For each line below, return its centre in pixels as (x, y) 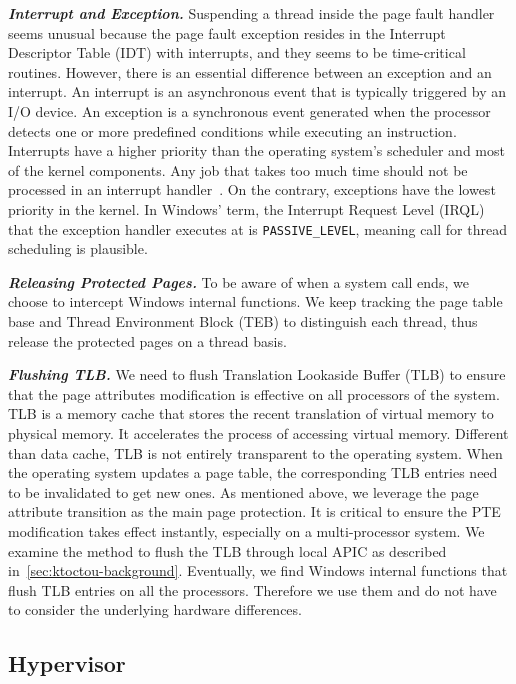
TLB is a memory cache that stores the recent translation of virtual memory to (251, 413)
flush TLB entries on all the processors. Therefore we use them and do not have (252, 589)
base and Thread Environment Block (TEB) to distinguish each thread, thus (243, 320)
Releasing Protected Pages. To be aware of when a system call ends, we (238, 281)
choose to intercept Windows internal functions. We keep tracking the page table (255, 301)
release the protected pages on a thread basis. (147, 340)
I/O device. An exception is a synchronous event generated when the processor (249, 110)
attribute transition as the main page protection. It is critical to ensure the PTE (254, 511)
